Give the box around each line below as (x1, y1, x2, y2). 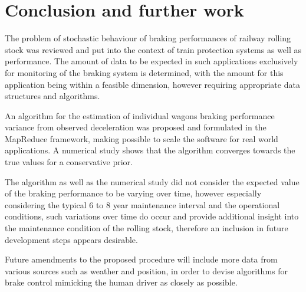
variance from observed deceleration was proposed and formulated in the (5, 121, 266, 133)
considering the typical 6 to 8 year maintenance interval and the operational (5, 198, 280, 211)
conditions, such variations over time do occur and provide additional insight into (5, 210, 299, 222)
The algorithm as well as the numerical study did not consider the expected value (5, 175, 300, 188)
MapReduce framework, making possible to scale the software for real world (5, 132, 278, 145)
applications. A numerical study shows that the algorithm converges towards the (5, 144, 295, 156)
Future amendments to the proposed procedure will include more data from (5, 253, 278, 265)
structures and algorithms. (5, 90, 100, 102)
